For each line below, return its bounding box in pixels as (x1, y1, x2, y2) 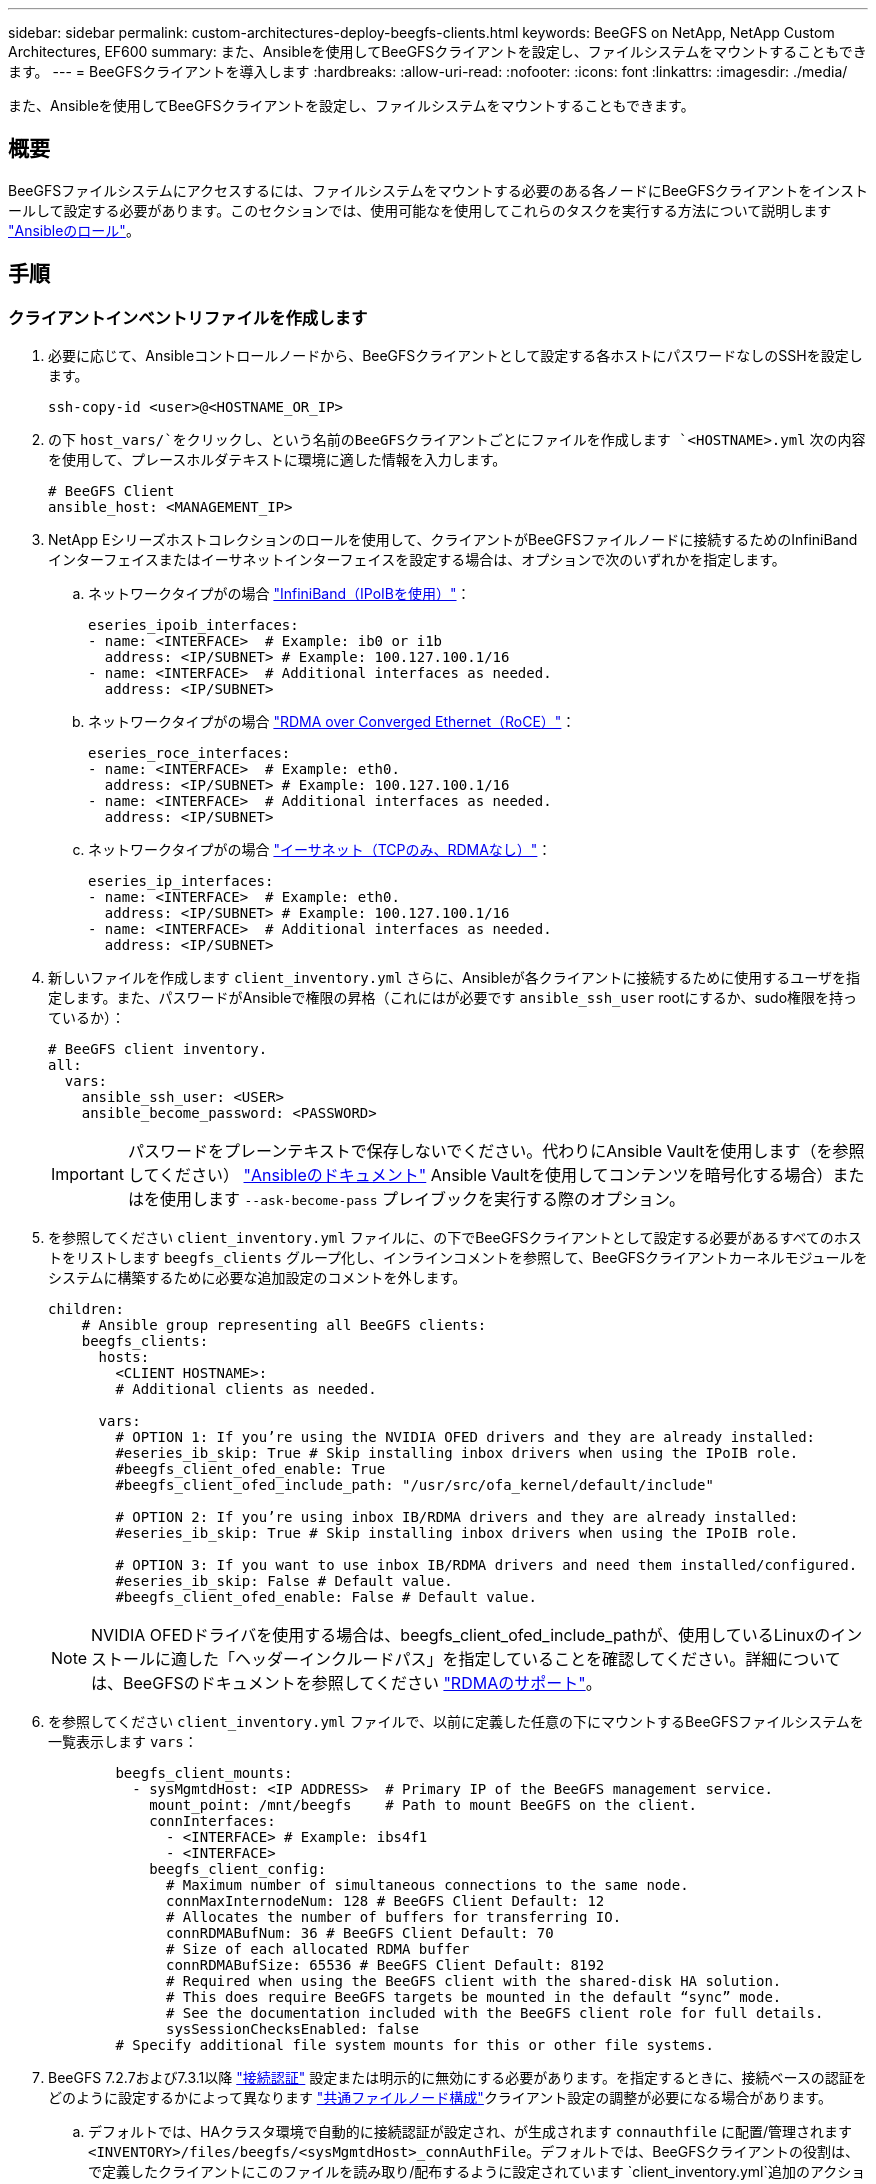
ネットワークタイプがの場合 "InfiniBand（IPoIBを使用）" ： (88, 585, 471, 603)
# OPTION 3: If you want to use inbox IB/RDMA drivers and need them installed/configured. (115, 1557, 858, 1574)
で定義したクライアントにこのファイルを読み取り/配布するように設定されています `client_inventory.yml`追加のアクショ (88, 2163, 866, 2181)
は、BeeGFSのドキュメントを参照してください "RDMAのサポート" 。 (91, 1673, 602, 1694)
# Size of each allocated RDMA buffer (166, 1941, 470, 1958)
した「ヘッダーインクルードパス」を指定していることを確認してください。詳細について (187, 1649, 841, 1670)
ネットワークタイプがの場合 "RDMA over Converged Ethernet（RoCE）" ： (88, 713, 576, 731)
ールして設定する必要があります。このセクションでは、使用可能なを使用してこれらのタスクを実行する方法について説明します (8, 201, 832, 219)
